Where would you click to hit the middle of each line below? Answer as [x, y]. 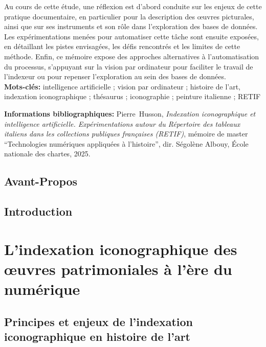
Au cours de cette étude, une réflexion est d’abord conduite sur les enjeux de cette [133, 6]
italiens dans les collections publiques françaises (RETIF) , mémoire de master [126, 134]
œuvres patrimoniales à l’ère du [118, 269]
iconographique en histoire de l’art [97, 336]
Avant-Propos [41, 181]
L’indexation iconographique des [121, 249]
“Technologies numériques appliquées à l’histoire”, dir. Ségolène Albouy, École [126, 143]
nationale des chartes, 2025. [47, 154]
